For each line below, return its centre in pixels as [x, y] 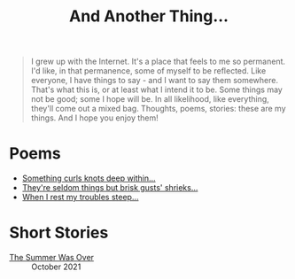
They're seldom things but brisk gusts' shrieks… [110, 188]
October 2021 [56, 267]
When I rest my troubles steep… [80, 198]
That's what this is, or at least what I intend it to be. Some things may [157, 89]
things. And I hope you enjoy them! [95, 118]
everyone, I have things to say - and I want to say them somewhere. [155, 81]
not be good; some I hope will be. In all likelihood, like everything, [150, 99]
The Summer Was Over [52, 258]
